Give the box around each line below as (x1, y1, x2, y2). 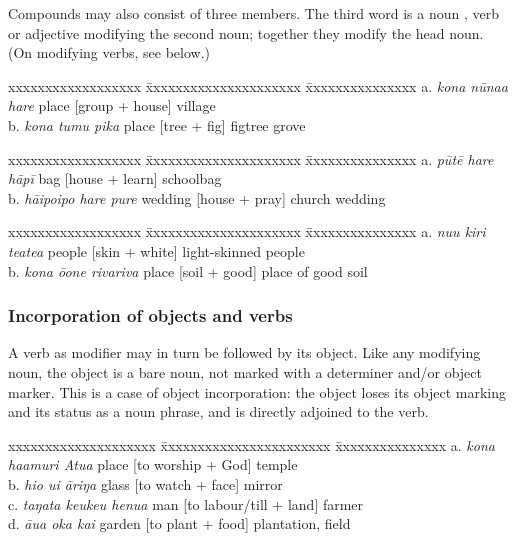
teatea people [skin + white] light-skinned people (8, 240, 305, 261)
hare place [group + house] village (8, 95, 216, 116)
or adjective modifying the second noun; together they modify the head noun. (8, 22, 484, 43)
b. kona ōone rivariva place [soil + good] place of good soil (8, 260, 368, 281)
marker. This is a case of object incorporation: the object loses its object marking (8, 381, 507, 402)
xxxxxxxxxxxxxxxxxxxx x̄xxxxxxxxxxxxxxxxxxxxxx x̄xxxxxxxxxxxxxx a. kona (8, 434, 495, 455)
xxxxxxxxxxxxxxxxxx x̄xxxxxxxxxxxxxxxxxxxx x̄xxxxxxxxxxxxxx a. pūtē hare (8, 148, 494, 169)
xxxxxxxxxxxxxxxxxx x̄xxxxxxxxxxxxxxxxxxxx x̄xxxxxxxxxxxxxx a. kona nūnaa (8, 75, 508, 96)
